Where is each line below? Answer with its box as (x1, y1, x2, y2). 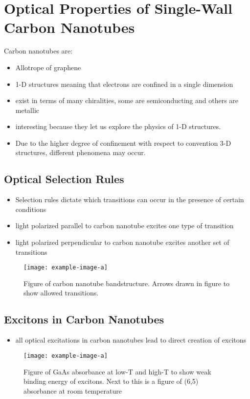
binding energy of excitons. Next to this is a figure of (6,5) (23, 376, 199, 386)
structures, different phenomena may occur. (15, 147, 146, 158)
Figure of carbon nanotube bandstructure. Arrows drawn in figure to (23, 278, 230, 288)
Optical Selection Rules (4, 171, 124, 186)
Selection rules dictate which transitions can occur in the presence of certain (15, 194, 244, 205)
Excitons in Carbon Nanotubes (4, 312, 164, 327)
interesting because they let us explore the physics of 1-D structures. (15, 121, 221, 132)
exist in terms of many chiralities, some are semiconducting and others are (15, 95, 239, 106)
